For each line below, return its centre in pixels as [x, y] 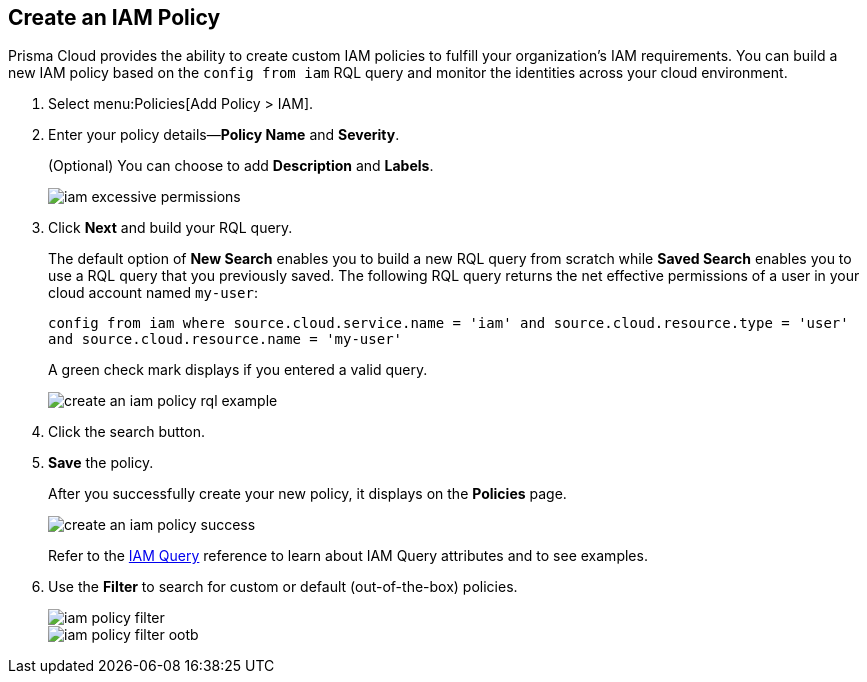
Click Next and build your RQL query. [170, 228]
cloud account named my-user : [153, 293]
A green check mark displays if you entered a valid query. [238, 370]
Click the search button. [126, 432]
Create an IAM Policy [114, 17]
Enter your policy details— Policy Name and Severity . [224, 135]
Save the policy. [101, 463]
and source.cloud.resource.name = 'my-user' [225, 339]
